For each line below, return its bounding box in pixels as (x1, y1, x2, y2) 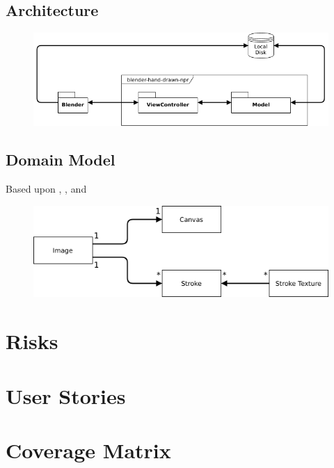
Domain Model (6, 149, 116, 170)
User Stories (6, 381, 126, 410)
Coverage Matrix (6, 435, 171, 464)
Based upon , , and (6, 181, 87, 196)
